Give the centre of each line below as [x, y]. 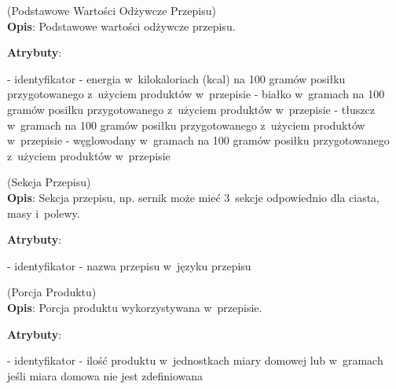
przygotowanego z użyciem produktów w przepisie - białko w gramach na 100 [196, 94]
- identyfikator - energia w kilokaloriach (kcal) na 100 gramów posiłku [176, 78]
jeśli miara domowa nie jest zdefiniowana [105, 375]
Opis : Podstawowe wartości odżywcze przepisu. [121, 26]
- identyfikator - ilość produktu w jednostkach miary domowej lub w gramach [195, 360]
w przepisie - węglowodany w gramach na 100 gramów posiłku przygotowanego [198, 140]
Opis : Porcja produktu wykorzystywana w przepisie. [135, 307]
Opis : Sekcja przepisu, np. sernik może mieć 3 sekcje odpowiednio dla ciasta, [194, 197]
